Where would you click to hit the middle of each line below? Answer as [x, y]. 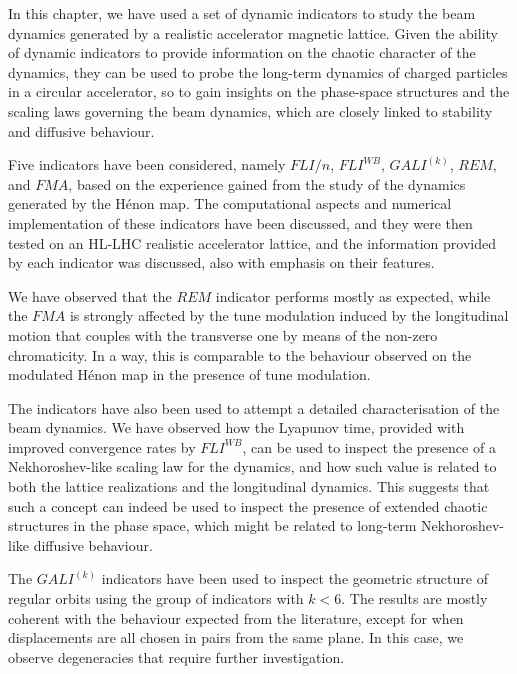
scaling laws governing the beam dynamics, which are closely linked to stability [250, 110]
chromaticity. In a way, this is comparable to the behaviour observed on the [240, 354]
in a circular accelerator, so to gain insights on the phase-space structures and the [259, 91]
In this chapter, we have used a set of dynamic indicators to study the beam [242, 13]
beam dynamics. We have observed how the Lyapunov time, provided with [236, 427]
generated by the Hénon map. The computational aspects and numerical [230, 203]
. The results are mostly [414, 598]
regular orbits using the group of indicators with [156, 598]
